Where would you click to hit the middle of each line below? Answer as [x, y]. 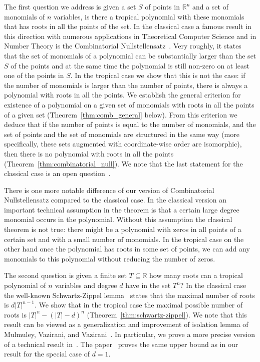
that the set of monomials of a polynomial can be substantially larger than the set [130, 55]
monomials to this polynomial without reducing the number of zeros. [110, 258]
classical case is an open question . [57, 173]
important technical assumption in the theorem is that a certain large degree [122, 209]
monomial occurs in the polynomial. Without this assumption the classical [118, 219]
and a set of [210, 6]
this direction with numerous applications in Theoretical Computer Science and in [130, 36]
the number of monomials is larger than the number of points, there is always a [126, 85]
